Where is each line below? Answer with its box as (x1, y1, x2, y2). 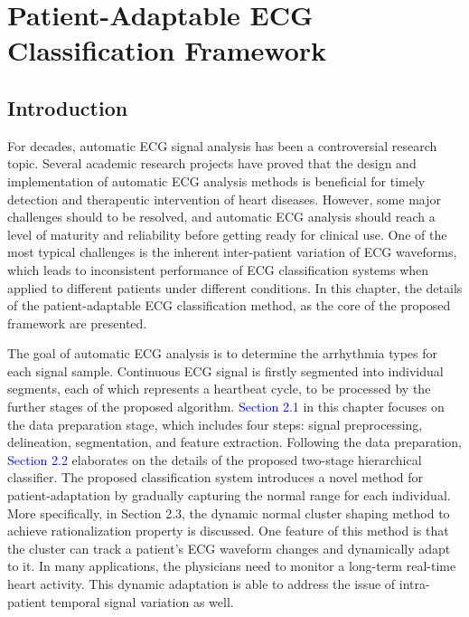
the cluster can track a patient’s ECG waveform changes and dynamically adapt (7, 538, 451, 557)
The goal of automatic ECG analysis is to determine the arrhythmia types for (7, 344, 437, 363)
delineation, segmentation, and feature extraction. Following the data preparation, (7, 432, 462, 451)
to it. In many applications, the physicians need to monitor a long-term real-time (7, 556, 456, 575)
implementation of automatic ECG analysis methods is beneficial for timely (7, 171, 426, 190)
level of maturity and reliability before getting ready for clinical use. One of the (7, 224, 447, 243)
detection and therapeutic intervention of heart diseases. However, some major (7, 189, 441, 208)
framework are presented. (7, 313, 147, 332)
